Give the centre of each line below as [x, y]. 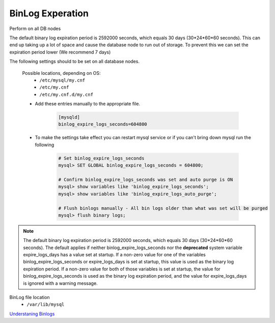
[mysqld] [69, 117]
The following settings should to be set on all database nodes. [75, 62]
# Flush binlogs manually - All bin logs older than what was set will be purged [163, 208]
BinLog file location [30, 298]
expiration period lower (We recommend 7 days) [60, 52]
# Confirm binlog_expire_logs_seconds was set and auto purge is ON [146, 179]
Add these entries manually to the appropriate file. [87, 104]
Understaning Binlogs [32, 314]
